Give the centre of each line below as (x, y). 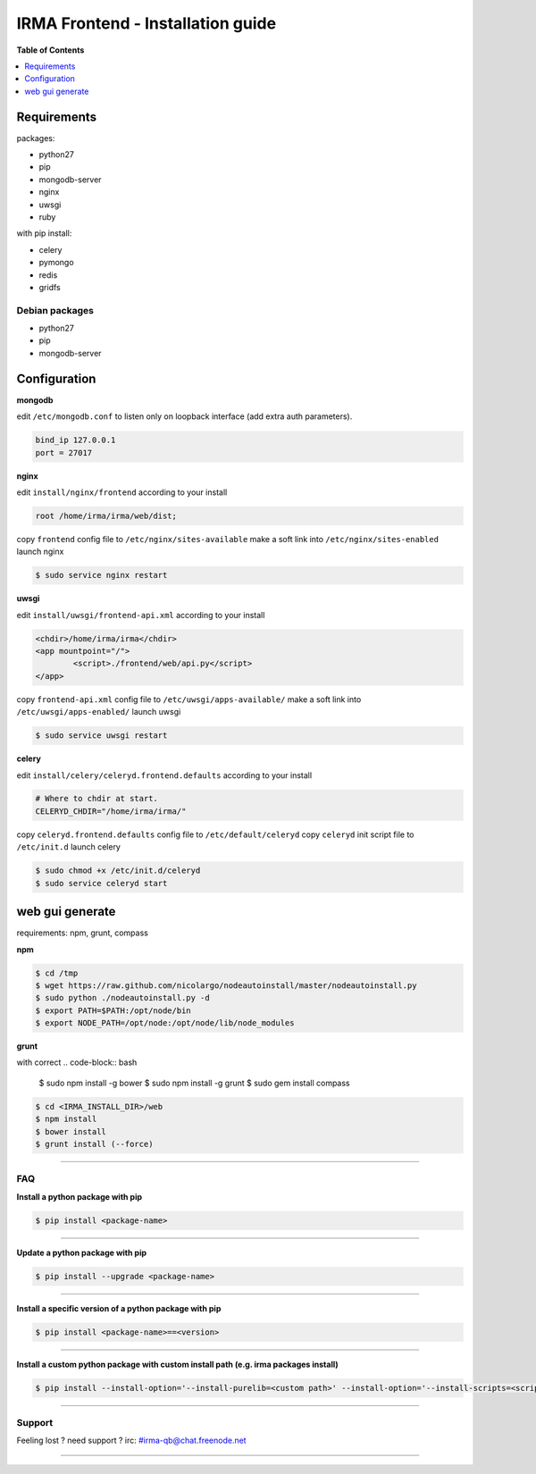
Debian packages (55, 310)
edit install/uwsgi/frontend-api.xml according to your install (141, 615)
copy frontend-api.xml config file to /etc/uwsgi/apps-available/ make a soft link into (189, 699)
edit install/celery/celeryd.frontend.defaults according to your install (164, 775)
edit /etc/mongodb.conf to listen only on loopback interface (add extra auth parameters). (184, 416)
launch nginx (40, 552)
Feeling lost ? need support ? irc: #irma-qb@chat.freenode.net (131, 1440)
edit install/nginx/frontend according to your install (122, 492)
